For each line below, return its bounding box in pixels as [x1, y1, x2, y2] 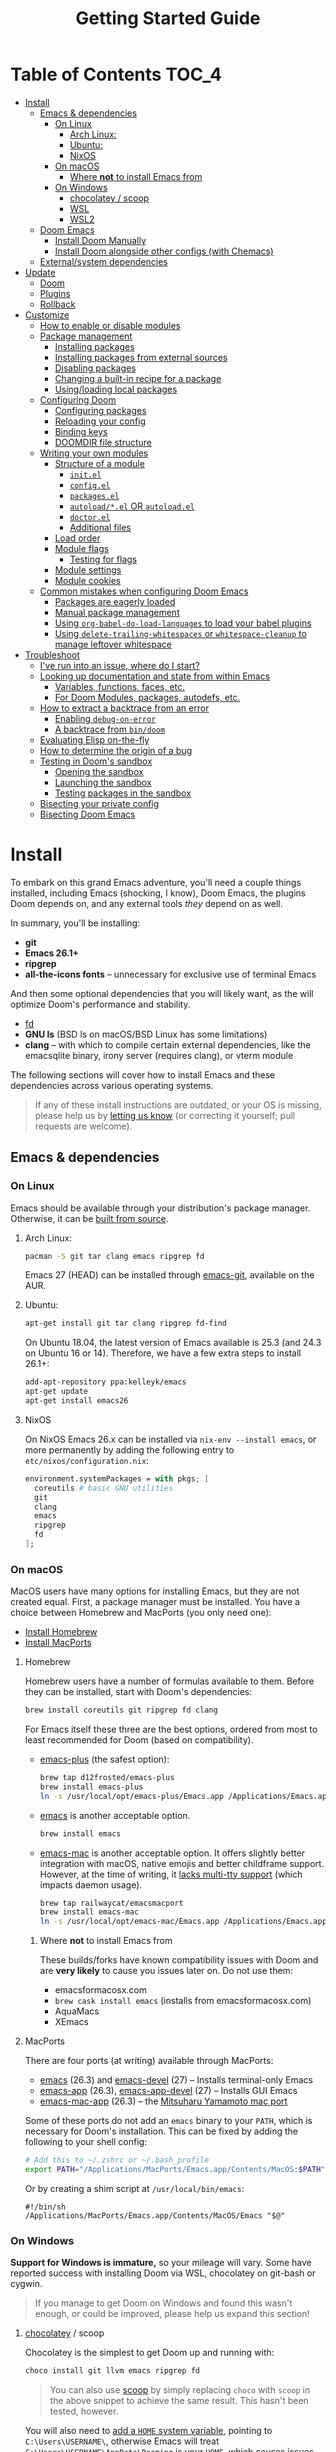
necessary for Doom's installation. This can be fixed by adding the [24, 2125, 298, 2137]
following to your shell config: [24, 2136, 148, 2148]
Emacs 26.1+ [24, 947, 80, 959]
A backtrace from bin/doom [54, 723, 166, 735]
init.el [69, 470, 102, 480]
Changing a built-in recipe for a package [54, 372, 222, 384]
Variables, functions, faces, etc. [54, 680, 186, 692]
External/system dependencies [39, 255, 168, 267]
